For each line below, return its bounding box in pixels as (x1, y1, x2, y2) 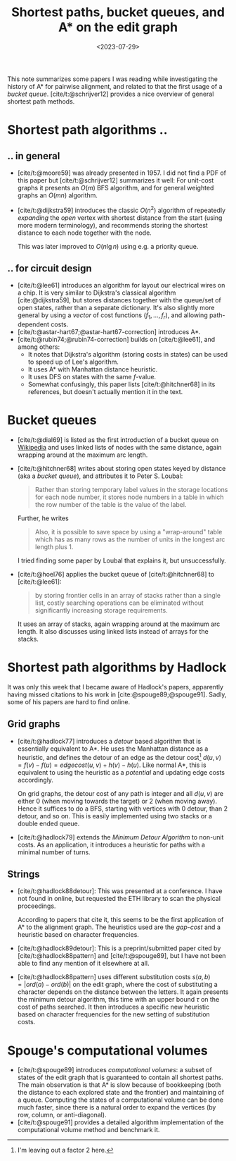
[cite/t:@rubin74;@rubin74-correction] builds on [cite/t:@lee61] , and (17, 336, 216, 344)
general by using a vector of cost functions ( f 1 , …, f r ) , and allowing (17, 311, 209, 321)
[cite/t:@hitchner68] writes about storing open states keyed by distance (17, 465, 226, 473)
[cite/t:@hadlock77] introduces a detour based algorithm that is (17, 737, 202, 745)
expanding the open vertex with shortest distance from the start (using (17, 213, 223, 222)
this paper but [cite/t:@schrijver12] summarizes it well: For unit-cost (17, 176, 214, 184)
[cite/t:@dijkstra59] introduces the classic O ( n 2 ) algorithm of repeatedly (17, 204, 226, 214)
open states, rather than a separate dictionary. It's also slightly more (17, 304, 215, 312)
